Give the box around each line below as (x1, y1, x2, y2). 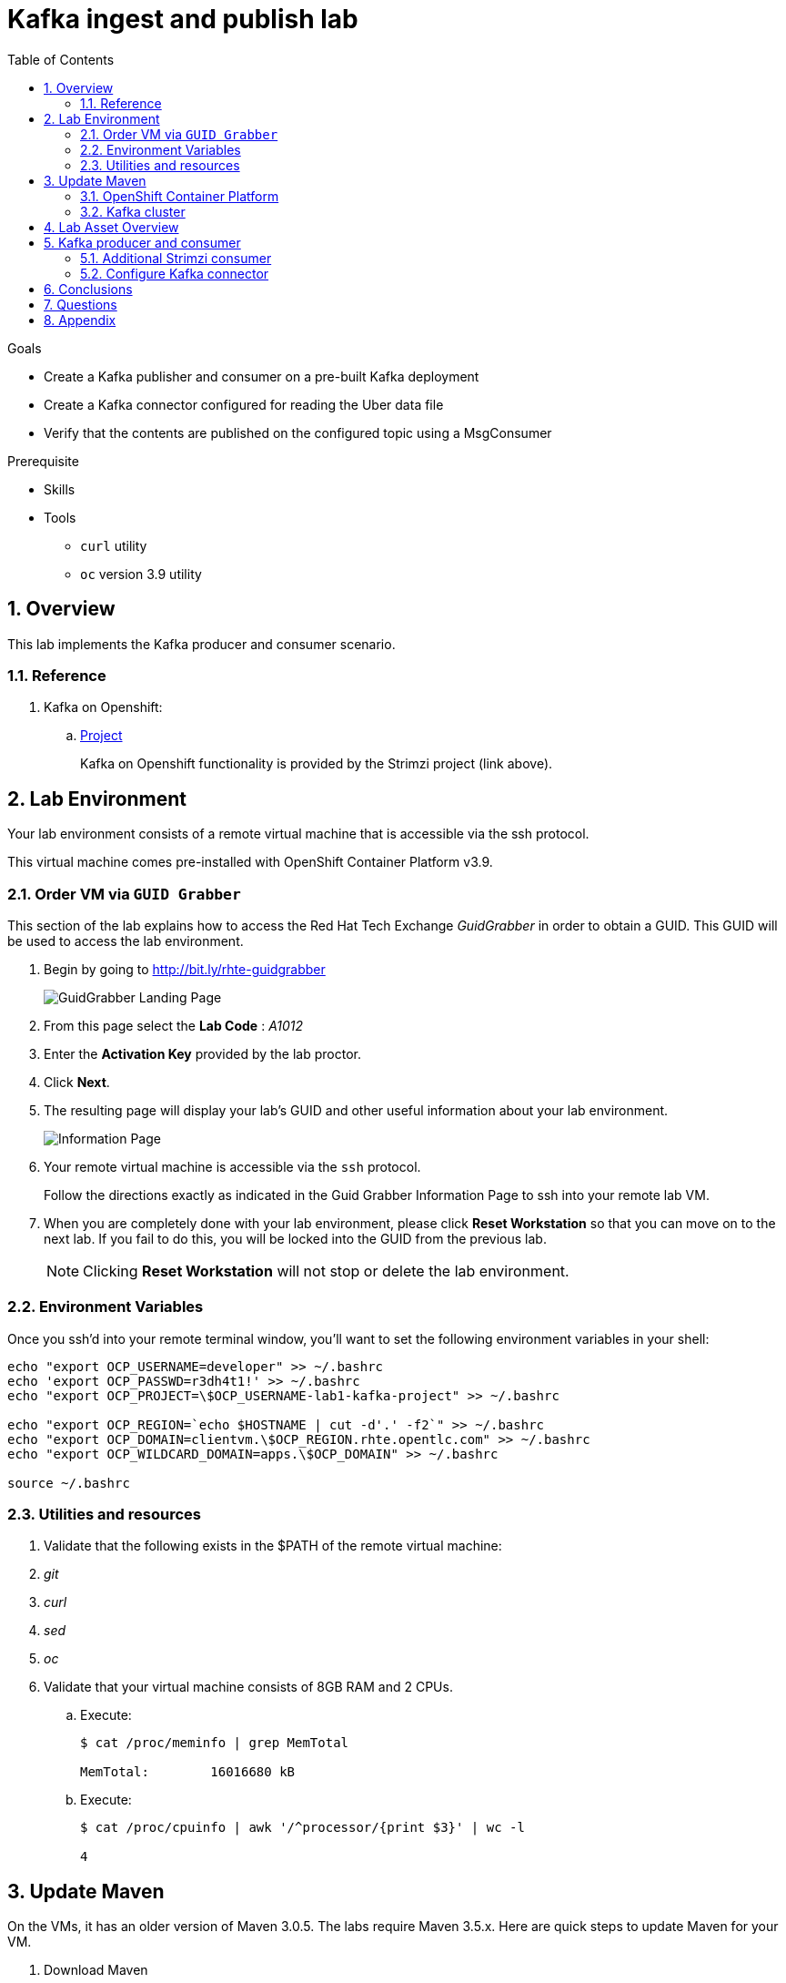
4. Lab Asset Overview (44, 219, 179, 235)
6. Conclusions (44, 280, 133, 297)
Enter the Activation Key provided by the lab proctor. (44, 1045, 361, 1062)
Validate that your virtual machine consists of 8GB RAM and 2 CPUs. (44, 1679, 453, 1695)
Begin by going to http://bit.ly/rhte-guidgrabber (44, 961, 326, 977)
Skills (44, 481, 76, 497)
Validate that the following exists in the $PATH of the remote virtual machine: (44, 1538, 502, 1554)
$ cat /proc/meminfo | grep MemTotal (80, 1735, 349, 1751)
